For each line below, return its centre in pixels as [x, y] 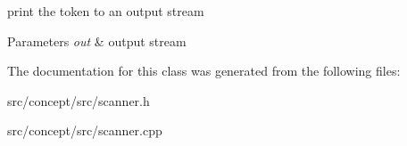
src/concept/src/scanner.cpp [85, 130]
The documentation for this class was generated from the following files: [204, 71]
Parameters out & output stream [97, 41]
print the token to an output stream [106, 11]
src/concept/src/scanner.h [79, 100]
